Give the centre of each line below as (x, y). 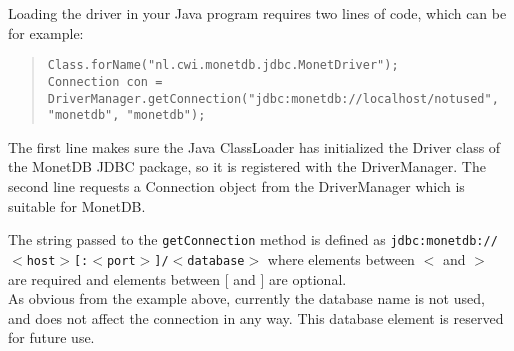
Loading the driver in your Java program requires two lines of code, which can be (257, 13)
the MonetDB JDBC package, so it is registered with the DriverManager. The (247, 166)
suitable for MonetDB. (77, 205)
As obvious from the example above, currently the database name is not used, (246, 298)
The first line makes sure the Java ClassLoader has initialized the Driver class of (254, 146)
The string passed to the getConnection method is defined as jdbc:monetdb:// (253, 239)
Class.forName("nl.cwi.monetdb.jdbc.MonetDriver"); (223, 65)
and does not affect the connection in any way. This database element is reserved (256, 317)
